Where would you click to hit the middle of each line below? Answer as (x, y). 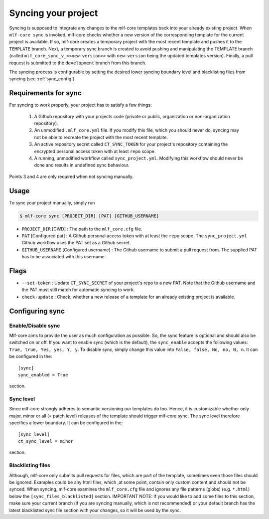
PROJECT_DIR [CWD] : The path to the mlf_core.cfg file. (82, 229)
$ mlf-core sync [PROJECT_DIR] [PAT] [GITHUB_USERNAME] (89, 216)
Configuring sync (37, 311)
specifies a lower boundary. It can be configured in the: (66, 423)
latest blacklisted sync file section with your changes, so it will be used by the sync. (95, 510)
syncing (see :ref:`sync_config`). (42, 79)
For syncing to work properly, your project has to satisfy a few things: (80, 105)
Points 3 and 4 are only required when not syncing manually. (71, 176)
